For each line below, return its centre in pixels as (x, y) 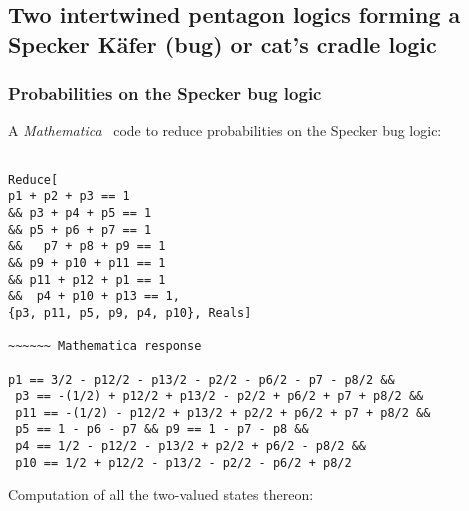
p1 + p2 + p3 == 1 (69, 196)
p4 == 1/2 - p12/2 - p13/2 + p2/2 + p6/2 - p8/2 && (190, 446)
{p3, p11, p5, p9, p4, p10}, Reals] (130, 312)
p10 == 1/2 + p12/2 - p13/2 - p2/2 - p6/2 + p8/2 (183, 462)
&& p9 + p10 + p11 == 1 (87, 262)
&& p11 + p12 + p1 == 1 (87, 279)
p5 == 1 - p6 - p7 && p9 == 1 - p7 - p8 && (162, 429)
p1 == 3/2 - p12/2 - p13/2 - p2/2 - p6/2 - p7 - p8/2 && (201, 379)
